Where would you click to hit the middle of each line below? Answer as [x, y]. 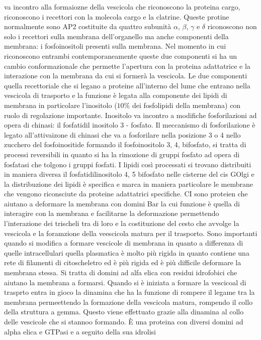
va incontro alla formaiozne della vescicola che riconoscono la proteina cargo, [122, 7]
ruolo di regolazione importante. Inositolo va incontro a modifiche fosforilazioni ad [130, 115]
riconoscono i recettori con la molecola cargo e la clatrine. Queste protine [117, 16]
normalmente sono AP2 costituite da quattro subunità [88, 26]
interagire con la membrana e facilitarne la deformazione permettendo [112, 213]
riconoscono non [232, 26]
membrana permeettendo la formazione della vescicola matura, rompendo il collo [128, 302]
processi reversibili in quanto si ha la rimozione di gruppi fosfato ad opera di [122, 154]
